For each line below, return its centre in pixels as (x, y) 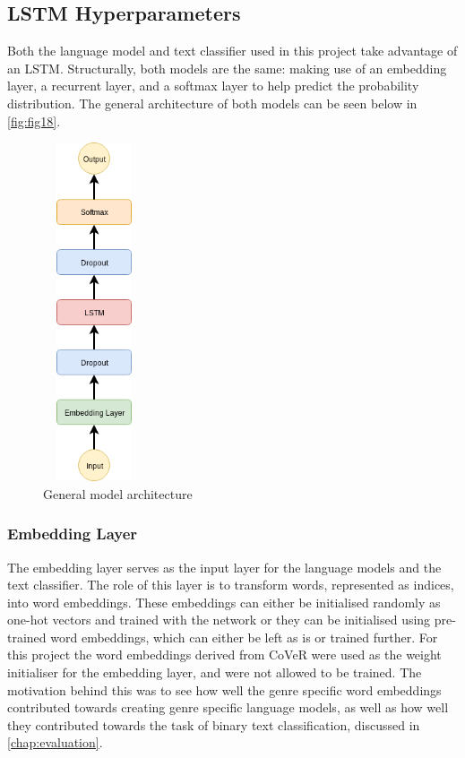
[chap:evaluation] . (55, 742)
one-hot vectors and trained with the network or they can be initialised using (219, 620)
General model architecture (118, 493)
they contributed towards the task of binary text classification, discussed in (214, 724)
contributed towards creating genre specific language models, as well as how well (228, 707)
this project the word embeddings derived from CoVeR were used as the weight (224, 655)
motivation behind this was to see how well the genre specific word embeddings (224, 689)
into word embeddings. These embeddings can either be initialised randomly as (224, 602)
